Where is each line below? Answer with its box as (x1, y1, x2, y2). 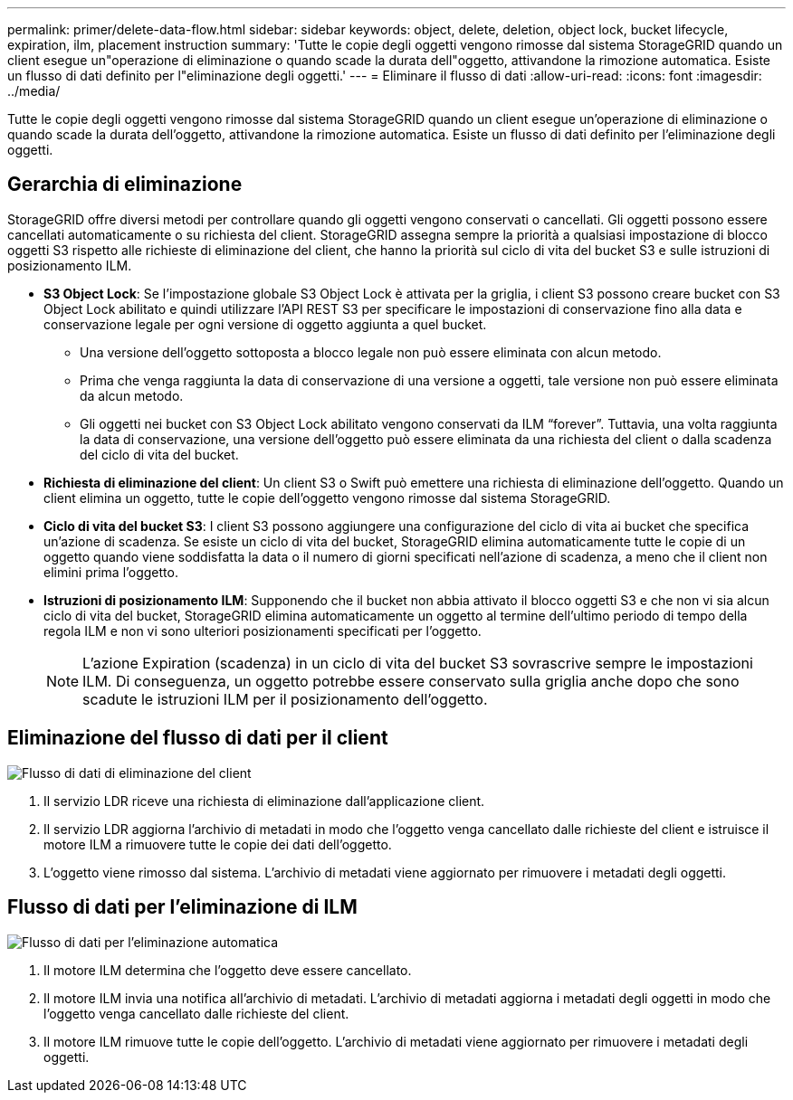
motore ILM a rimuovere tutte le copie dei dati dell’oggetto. (43, 836, 392, 852)
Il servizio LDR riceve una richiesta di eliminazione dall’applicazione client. (43, 792, 485, 809)
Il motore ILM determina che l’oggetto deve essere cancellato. (43, 962, 412, 978)
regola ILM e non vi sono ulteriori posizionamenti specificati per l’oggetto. (43, 622, 482, 639)
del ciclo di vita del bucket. (80, 446, 239, 462)
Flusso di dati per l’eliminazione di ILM (7, 896, 358, 919)
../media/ (7, 83, 61, 99)
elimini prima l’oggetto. (43, 564, 178, 580)
